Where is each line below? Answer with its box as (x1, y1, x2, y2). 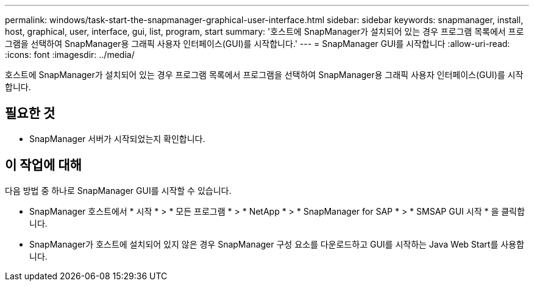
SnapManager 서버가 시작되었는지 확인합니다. (29, 133, 205, 144)
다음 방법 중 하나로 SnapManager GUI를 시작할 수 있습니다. (5, 185, 232, 196)
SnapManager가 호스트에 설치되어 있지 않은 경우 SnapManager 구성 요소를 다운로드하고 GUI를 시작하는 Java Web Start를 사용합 (29, 238, 524, 249)
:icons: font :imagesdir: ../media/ (5, 49, 135, 60)
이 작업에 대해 (5, 157, 82, 173)
